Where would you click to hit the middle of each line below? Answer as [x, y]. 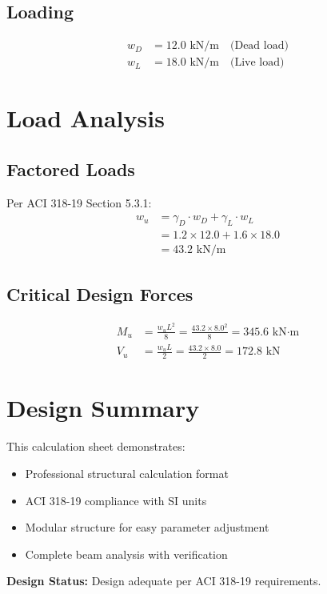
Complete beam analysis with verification [126, 554]
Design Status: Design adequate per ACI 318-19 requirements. [164, 581]
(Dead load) [259, 46]
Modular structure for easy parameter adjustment [147, 527]
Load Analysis [86, 118]
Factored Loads [71, 169]
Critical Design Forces [100, 293]
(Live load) [257, 63]
